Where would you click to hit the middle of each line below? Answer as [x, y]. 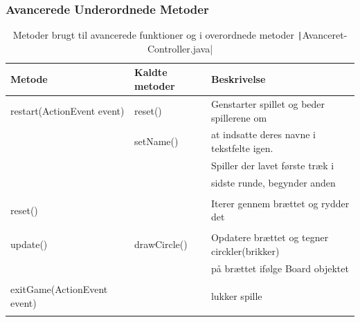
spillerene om [239, 117]
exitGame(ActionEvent [59, 288]
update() [29, 244]
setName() [156, 141]
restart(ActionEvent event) [67, 110]
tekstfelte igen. [242, 148]
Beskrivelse [238, 79]
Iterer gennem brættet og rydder [280, 203]
